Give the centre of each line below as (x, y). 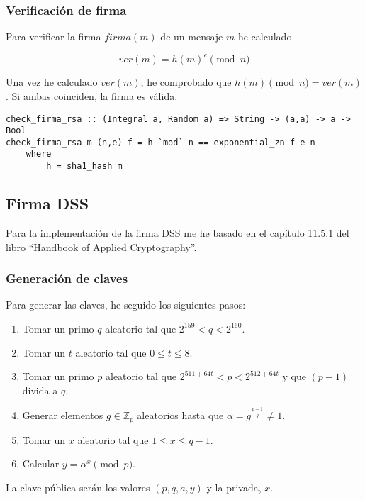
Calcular (41, 463)
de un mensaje (192, 37)
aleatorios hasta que (180, 415)
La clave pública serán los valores (78, 487)
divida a (40, 390)
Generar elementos (63, 415)
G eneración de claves (67, 278)
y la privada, (234, 487)
